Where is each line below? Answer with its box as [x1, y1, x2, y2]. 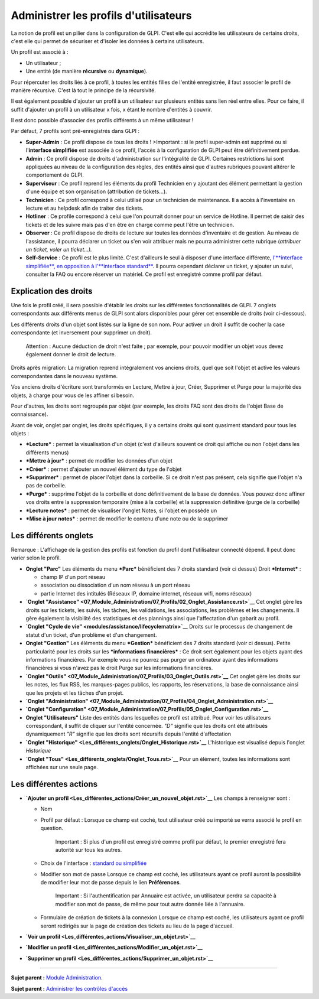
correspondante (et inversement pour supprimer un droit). [11, 329, 152, 336]
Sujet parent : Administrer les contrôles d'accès [11, 985, 128, 992]
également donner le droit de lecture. [25, 350, 116, 357]
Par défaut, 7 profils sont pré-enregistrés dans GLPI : [11, 128, 140, 135]
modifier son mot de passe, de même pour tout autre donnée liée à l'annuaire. [55, 900, 245, 907]
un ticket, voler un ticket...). [25, 246, 92, 253]
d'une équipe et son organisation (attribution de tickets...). [25, 188, 168, 195]
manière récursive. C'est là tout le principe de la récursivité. [11, 86, 156, 94]
